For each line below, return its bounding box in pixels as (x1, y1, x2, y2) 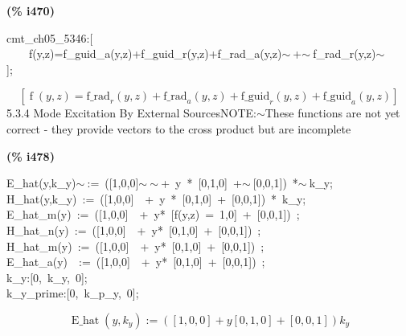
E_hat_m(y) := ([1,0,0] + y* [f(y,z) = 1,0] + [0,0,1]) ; (6, 206, 300, 223)
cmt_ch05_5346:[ (6, 29, 93, 46)
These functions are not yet (265, 104, 400, 121)
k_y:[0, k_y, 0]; (6, 268, 88, 285)
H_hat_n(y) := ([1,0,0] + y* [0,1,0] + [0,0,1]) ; (6, 221, 261, 238)
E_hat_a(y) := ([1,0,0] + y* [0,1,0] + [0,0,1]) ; (6, 253, 265, 270)
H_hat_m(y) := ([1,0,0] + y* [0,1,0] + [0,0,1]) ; (6, 237, 265, 254)
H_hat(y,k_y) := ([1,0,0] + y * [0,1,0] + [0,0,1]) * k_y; (6, 190, 306, 207)
